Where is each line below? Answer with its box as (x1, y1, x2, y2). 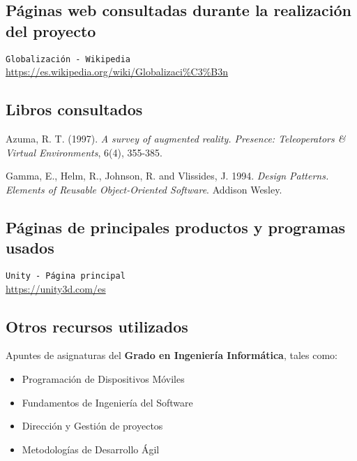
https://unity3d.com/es (6, 281, 106, 295)
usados (6, 237, 54, 258)
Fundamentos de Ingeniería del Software (22, 395, 193, 409)
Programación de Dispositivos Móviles (22, 372, 185, 386)
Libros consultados (6, 98, 143, 120)
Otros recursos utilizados (6, 315, 188, 337)
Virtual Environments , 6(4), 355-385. (6, 145, 163, 159)
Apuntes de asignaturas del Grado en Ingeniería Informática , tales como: (6, 348, 337, 363)
